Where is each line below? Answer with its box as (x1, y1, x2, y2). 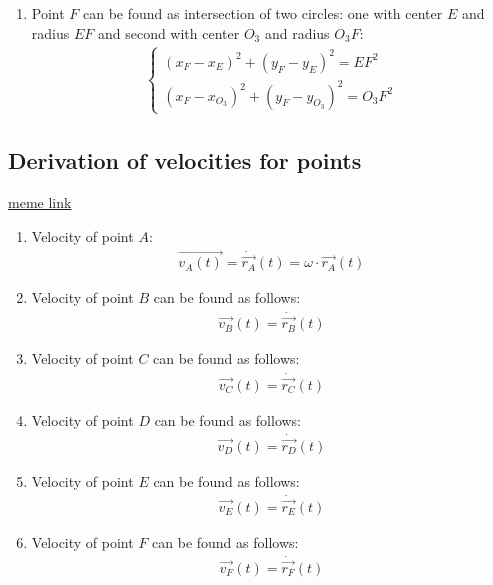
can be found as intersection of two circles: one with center (83, 3, 443, 23)
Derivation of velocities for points (8, 145, 362, 176)
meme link (8, 191, 72, 212)
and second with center (97, 22, 240, 43)
